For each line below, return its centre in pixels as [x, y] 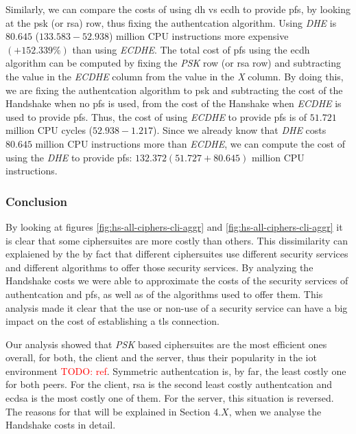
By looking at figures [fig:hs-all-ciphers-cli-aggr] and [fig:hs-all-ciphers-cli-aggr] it [174, 226]
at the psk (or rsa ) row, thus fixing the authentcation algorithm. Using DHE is [171, 22]
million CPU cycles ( [49, 130]
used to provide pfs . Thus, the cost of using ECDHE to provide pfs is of [156, 116]
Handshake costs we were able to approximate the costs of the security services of [177, 281]
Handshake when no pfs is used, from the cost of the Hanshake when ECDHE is [174, 103]
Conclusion [36, 201]
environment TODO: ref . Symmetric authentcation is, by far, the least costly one [176, 370]
